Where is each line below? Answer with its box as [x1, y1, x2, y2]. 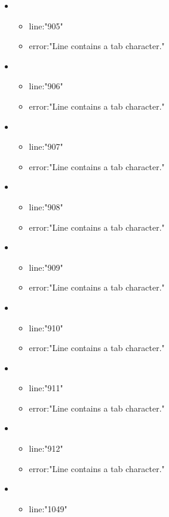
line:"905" [29, 19, 63, 32]
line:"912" [29, 442, 63, 455]
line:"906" [29, 80, 63, 92]
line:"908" [29, 200, 63, 213]
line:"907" [29, 140, 63, 153]
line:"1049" [29, 502, 67, 515]
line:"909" [29, 261, 63, 273]
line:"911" [29, 382, 63, 394]
